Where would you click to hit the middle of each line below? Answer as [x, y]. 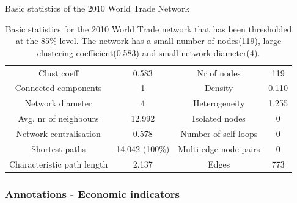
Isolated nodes [219, 118]
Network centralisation [58, 133]
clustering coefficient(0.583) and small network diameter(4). [148, 52]
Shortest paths [59, 148]
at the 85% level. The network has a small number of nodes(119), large [148, 41]
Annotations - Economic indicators [92, 194]
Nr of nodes [219, 72]
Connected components [58, 88]
